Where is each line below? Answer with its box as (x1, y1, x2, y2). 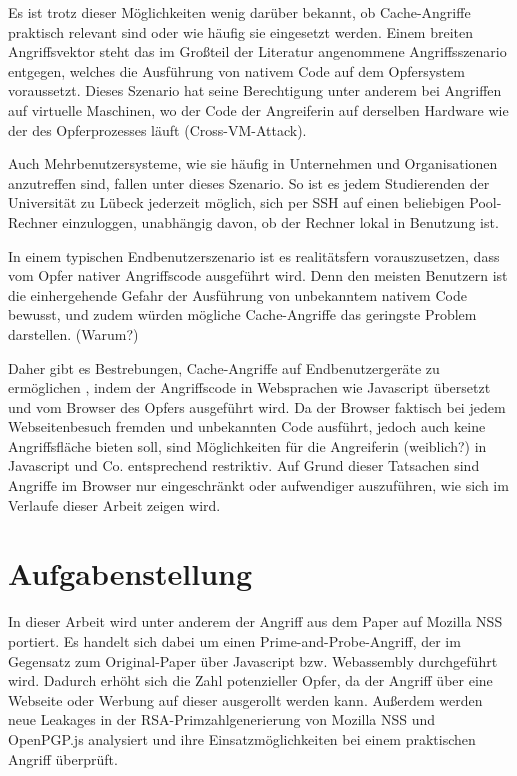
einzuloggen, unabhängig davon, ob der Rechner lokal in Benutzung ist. (62, 211, 499, 232)
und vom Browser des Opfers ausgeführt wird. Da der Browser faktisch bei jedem (8, 396, 506, 417)
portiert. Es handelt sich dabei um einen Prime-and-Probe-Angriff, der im (8, 630, 461, 651)
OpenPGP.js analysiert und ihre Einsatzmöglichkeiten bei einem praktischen (8, 728, 476, 749)
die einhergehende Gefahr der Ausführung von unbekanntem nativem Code (8, 284, 467, 305)
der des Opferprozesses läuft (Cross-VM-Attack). (8, 119, 307, 140)
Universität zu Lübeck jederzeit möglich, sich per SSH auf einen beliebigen (8, 192, 465, 213)
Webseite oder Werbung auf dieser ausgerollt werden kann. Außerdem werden (8, 689, 483, 710)
